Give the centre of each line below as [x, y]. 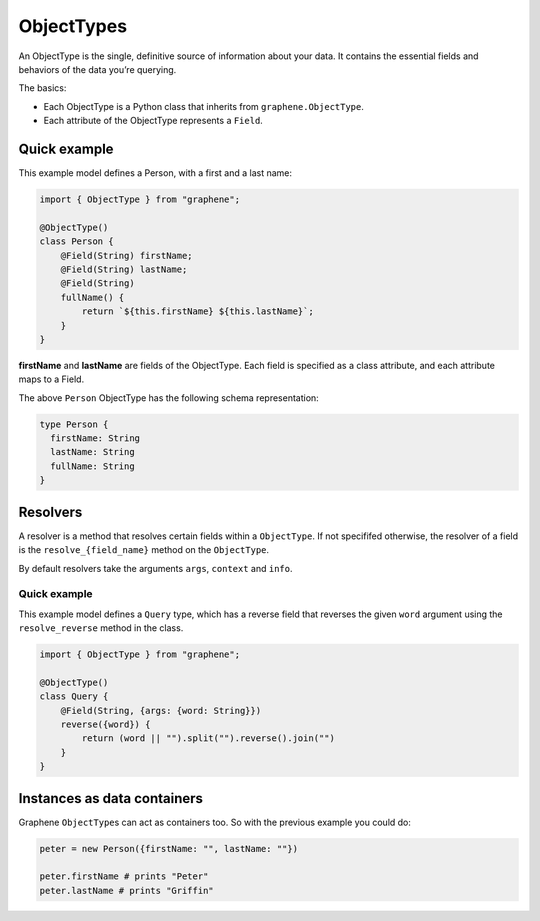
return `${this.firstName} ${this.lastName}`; [197, 311]
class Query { [74, 696]
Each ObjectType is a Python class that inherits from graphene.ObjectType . [204, 106]
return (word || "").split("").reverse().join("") [208, 738]
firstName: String [95, 438]
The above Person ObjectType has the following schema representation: [168, 397]
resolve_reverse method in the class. [101, 628]
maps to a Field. [51, 379]
